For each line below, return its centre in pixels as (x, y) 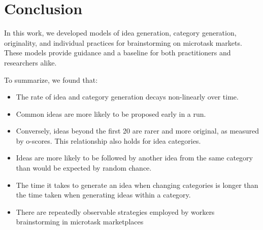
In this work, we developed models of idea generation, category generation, (120, 33)
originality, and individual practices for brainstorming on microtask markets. (123, 42)
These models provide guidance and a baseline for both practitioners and (118, 53)
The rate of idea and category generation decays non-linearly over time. (127, 97)
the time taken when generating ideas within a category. (103, 195)
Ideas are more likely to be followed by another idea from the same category (134, 158)
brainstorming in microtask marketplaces (80, 222)
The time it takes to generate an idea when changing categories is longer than (137, 185)
